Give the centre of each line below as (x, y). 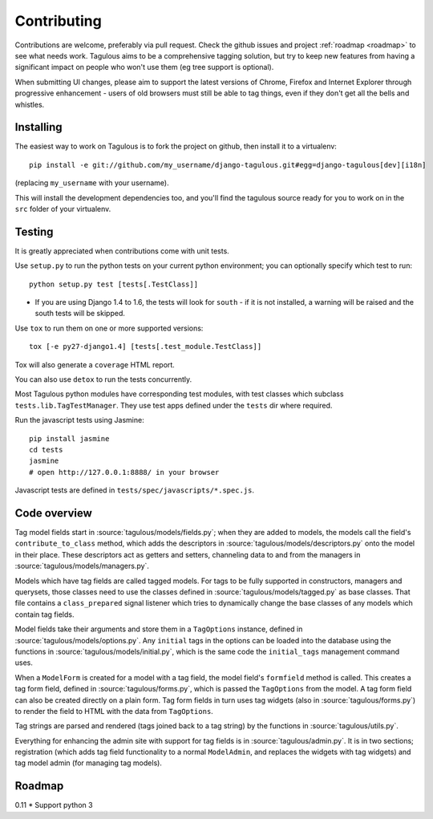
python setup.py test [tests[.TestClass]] (114, 284)
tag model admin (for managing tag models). (88, 763)
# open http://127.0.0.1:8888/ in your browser (124, 472)
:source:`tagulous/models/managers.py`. (82, 566)
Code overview (53, 513)
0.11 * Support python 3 (54, 805)
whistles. (30, 104)
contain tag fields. (45, 614)
